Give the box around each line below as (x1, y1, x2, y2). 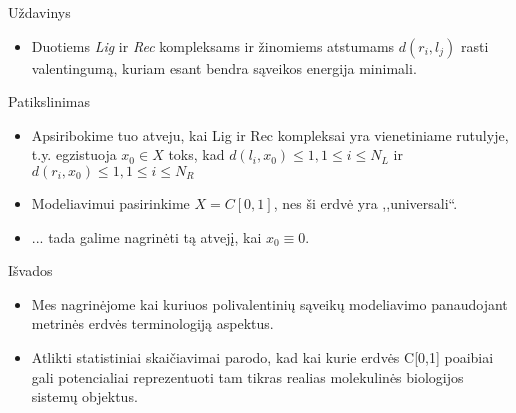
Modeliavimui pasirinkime (31, 192, 190, 213)
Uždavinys (8, 2, 71, 22)
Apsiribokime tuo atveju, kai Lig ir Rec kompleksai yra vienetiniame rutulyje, (31, 124, 509, 145)
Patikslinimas (8, 91, 91, 112)
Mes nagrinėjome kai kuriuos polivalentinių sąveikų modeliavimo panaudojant (31, 293, 508, 314)
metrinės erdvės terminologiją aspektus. (31, 313, 274, 334)
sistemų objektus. (31, 386, 138, 407)
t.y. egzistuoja (31, 144, 117, 165)
